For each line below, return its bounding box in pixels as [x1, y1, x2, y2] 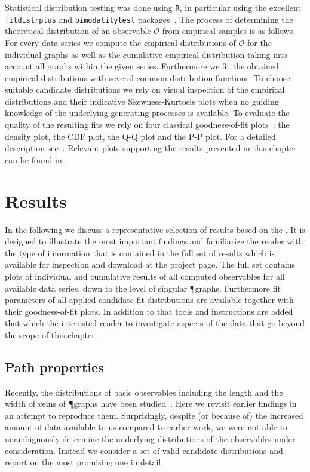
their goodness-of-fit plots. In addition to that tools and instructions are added [5, 305, 293, 317]
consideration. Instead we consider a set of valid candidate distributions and [5, 444, 283, 456]
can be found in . [5, 153, 67, 165]
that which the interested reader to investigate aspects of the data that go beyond [5, 317, 305, 329]
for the [247, 36, 272, 48]
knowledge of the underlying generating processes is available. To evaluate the [5, 106, 290, 119]
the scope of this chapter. [5, 328, 97, 341]
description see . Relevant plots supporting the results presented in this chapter [5, 142, 297, 154]
